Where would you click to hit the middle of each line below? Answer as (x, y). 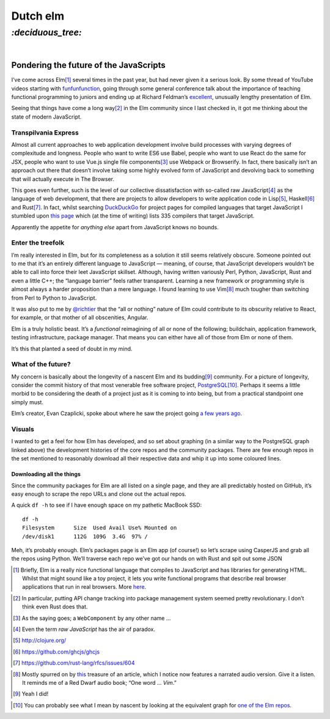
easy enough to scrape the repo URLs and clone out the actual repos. (99, 494)
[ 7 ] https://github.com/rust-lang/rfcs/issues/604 (74, 663)
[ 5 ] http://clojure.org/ (40, 640)
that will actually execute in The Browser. (63, 179)
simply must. (28, 402)
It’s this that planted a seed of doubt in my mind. (72, 348)
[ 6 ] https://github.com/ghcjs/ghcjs (57, 652)
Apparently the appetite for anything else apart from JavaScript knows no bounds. (115, 227)
